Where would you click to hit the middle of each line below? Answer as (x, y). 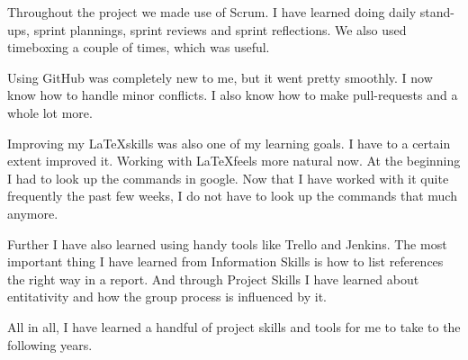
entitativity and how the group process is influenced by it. (167, 297)
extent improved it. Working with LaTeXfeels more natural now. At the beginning (234, 161)
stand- (437, 12)
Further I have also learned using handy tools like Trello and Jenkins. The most (227, 243)
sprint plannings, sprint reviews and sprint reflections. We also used (220, 29)
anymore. (33, 213)
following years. (50, 344)
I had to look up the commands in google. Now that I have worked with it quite (228, 178)
